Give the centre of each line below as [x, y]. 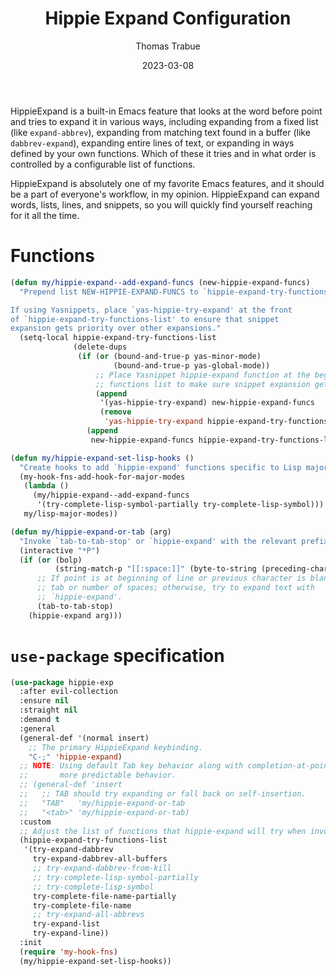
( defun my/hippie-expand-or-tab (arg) [91, 532]
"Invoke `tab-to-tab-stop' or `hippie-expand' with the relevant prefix [174, 541]
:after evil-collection [68, 692]
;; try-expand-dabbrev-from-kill [102, 868]
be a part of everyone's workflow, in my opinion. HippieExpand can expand [165, 194]
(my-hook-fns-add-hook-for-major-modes [102, 477]
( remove [115, 412]
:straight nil [48, 710]
